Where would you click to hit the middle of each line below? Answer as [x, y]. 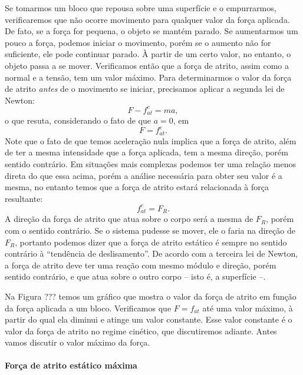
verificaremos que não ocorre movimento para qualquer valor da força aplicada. [147, 19]
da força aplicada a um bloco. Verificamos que [88, 308]
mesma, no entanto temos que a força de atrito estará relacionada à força [137, 187]
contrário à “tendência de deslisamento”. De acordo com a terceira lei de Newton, [151, 253]
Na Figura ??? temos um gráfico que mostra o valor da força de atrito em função [151, 296]
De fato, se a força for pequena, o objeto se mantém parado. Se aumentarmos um [151, 31]
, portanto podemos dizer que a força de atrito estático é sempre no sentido [151, 242]
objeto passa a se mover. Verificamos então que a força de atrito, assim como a [147, 65]
